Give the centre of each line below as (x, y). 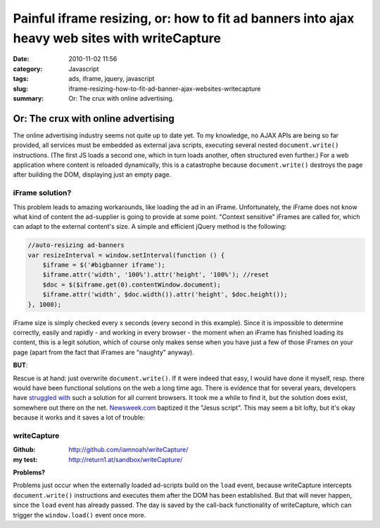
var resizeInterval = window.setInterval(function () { (126, 255)
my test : (25, 459)
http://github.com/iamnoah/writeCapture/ (128, 450)
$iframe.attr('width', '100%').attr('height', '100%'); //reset (156, 275)
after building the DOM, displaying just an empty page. (92, 175)
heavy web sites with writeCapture (117, 38)
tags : (21, 79)
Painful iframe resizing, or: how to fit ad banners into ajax (184, 18)
